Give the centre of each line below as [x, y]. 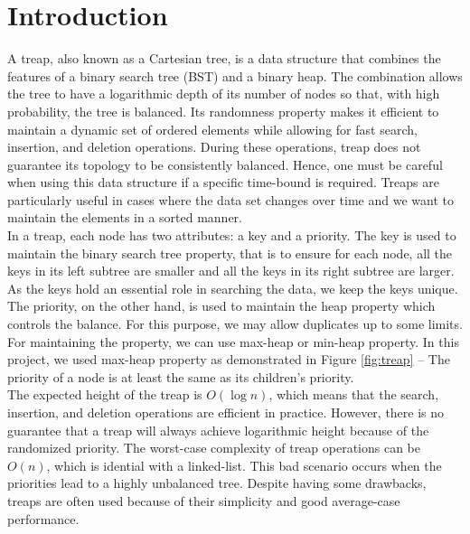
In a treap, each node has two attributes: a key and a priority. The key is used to [232, 235]
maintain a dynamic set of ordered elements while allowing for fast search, [212, 129]
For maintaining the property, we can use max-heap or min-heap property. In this [233, 341]
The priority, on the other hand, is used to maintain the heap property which [221, 306]
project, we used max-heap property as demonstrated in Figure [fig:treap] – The [229, 359]
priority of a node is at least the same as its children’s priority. [181, 376]
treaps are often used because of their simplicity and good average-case [204, 500]
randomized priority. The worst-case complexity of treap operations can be [214, 448]
